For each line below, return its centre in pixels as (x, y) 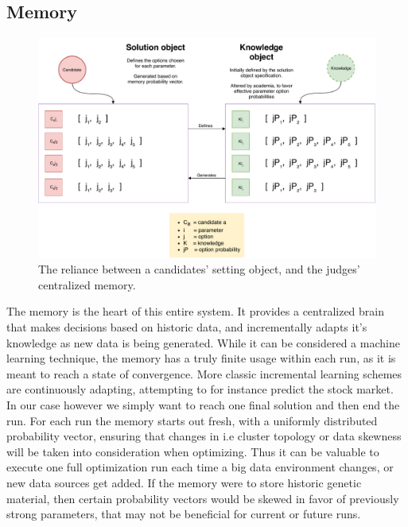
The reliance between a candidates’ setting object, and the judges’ (199, 269)
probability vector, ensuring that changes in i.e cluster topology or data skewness (204, 436)
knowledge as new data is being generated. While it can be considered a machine (203, 342)
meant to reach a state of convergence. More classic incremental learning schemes (204, 373)
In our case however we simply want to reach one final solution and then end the (203, 404)
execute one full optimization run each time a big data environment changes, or (200, 467)
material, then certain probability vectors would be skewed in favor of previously (203, 498)
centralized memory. (87, 284)
